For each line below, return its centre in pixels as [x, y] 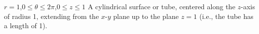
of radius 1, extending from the [52, 16]
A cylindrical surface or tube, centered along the [162, 6]
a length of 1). [26, 25]
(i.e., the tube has [226, 16]
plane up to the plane [146, 16]
